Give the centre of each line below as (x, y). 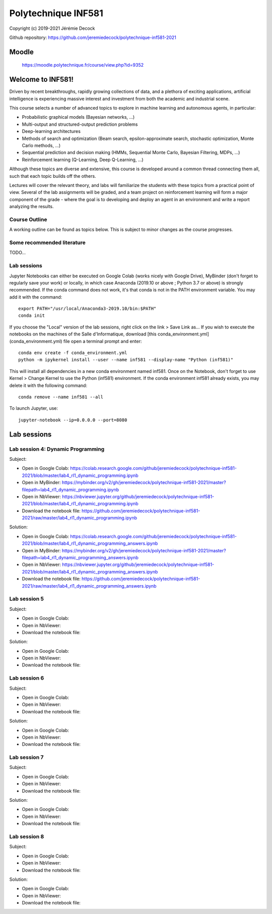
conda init (32, 316)
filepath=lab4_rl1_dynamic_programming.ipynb (71, 490)
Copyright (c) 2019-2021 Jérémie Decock (52, 28)
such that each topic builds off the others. (53, 176)
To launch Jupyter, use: (33, 408)
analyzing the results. (31, 207)
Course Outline (28, 219)
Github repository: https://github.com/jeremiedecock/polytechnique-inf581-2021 (93, 37)
